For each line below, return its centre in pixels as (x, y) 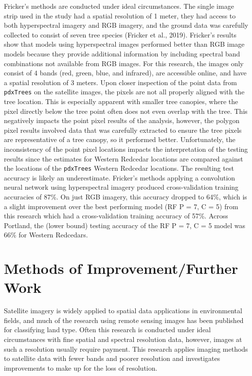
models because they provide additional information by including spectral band (122, 53)
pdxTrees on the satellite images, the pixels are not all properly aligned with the (124, 92)
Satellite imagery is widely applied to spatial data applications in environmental (123, 311)
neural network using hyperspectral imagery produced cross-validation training (121, 187)
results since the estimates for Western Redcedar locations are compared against (124, 158)
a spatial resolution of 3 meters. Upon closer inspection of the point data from (120, 82)
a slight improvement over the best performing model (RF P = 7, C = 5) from (121, 206)
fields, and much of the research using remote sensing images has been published (124, 320)
